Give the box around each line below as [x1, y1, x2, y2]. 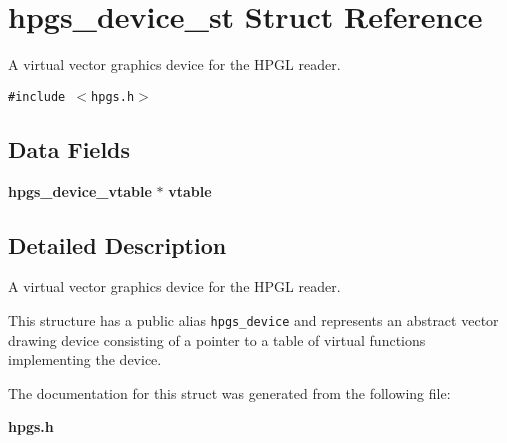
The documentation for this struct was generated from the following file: [8, 382, 451, 403]
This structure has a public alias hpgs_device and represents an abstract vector [8, 309, 499, 330]
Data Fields [8, 133, 131, 164]
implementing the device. [8, 349, 162, 370]
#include [8, 89, 66, 104]
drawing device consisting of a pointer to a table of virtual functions [8, 329, 426, 350]
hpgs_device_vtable [8, 180, 152, 201]
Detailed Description [8, 229, 227, 260]
